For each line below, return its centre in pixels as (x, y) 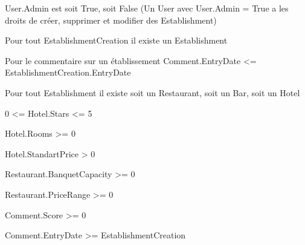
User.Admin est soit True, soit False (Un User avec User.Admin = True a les (147, 8)
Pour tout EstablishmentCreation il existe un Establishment (116, 40)
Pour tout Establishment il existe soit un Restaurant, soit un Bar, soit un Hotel (152, 92)
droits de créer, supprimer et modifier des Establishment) (111, 20)
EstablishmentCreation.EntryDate (68, 72)
